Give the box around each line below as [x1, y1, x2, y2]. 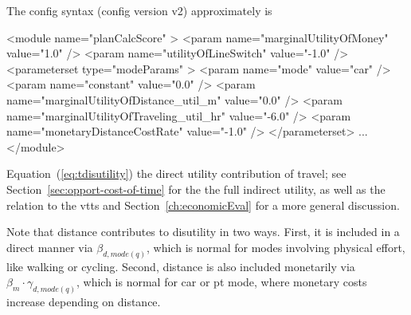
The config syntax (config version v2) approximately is [6, 2, 272, 18]
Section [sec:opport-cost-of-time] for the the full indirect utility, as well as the [6, 180, 386, 197]
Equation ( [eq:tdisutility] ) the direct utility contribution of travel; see [6, 165, 346, 182]
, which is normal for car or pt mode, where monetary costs [76, 274, 367, 290]
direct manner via [6, 238, 93, 255]
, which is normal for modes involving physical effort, [147, 238, 405, 255]
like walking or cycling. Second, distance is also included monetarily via [6, 258, 355, 274]
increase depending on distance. [6, 293, 161, 310]
